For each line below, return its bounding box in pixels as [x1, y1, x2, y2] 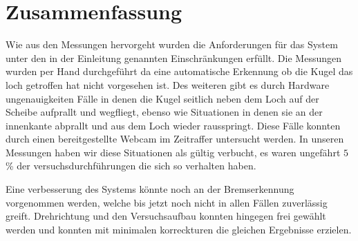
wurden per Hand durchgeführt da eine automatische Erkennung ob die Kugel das [6, 64, 353, 78]
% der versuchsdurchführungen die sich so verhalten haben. [6, 158, 256, 173]
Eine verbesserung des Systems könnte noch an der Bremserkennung [6, 182, 294, 196]
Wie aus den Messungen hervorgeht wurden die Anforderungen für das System [6, 37, 338, 52]
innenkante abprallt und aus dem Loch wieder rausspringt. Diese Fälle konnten [6, 118, 341, 132]
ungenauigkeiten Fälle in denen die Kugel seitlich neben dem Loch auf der [6, 91, 319, 105]
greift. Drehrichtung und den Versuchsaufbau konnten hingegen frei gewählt [6, 209, 326, 223]
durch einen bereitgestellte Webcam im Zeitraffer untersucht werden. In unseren [6, 132, 344, 146]
